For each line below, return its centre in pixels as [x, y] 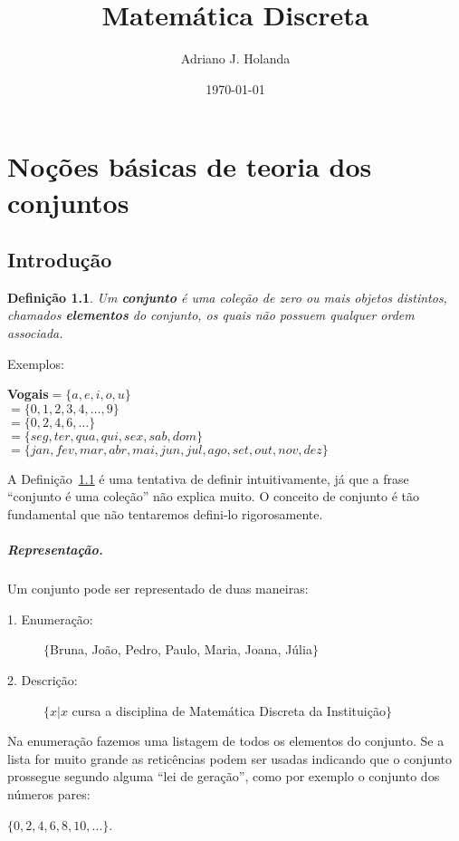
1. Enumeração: [50, 619]
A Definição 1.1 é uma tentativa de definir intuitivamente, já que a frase [208, 478]
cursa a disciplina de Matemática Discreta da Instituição [229, 710]
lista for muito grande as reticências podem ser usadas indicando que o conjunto [230, 758]
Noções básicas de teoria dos [190, 166]
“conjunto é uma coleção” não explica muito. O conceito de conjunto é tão [213, 496]
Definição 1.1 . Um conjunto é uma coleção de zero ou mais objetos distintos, [227, 297]
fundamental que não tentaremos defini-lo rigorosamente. [165, 514]
